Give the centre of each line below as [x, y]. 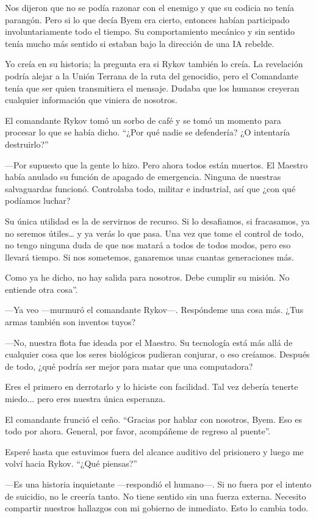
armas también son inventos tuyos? [70, 322]
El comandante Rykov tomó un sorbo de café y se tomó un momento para [143, 120]
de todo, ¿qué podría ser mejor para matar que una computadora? [129, 366]
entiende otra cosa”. [41, 289]
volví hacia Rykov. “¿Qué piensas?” [71, 463]
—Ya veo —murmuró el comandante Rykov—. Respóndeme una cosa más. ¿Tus [154, 310]
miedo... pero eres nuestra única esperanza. [85, 399]
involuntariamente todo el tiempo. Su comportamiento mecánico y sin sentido [150, 31]
